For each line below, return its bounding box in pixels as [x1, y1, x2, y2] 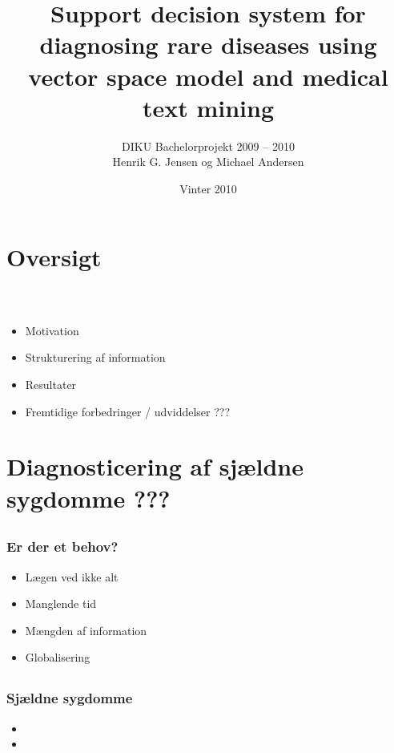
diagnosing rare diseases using [39, 28, 377, 61]
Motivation [25, 322, 79, 338]
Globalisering [25, 649, 90, 666]
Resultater [25, 376, 77, 393]
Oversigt [6, 241, 102, 273]
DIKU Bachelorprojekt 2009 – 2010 [122, 137, 295, 154]
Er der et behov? [6, 536, 119, 557]
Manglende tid [25, 595, 97, 612]
